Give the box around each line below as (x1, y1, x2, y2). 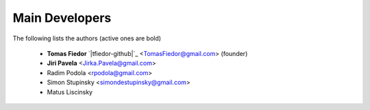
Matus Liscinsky (47, 87, 92, 96)
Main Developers (12, 10, 112, 25)
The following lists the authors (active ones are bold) (12, 34, 161, 42)
